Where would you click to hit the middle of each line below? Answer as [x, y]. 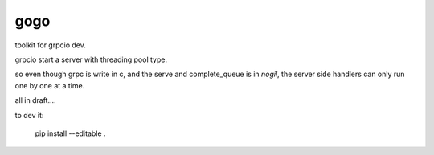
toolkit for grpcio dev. [50, 45]
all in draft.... [35, 100]
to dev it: [29, 115]
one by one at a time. [50, 85]
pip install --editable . [70, 133]
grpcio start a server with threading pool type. [91, 59]
